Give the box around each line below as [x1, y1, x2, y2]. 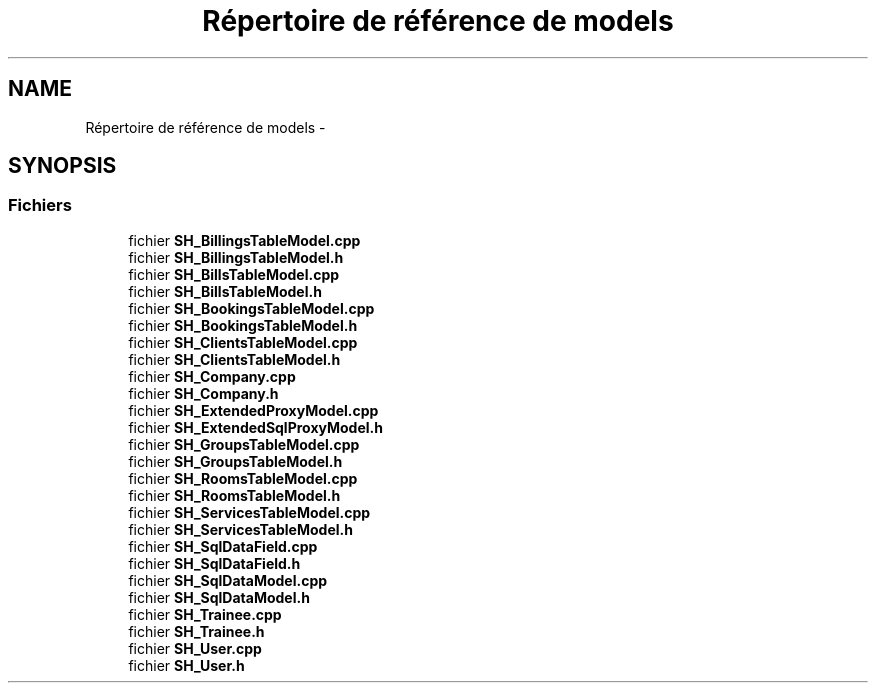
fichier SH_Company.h [128, 384, 279, 402]
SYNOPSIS [8, 153, 117, 179]
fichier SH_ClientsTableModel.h [128, 350, 341, 368]
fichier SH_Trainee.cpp [128, 605, 282, 623]
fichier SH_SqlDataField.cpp [128, 537, 318, 555]
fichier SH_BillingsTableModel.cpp [128, 231, 361, 249]
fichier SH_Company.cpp [128, 367, 296, 385]
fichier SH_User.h [128, 656, 245, 674]
